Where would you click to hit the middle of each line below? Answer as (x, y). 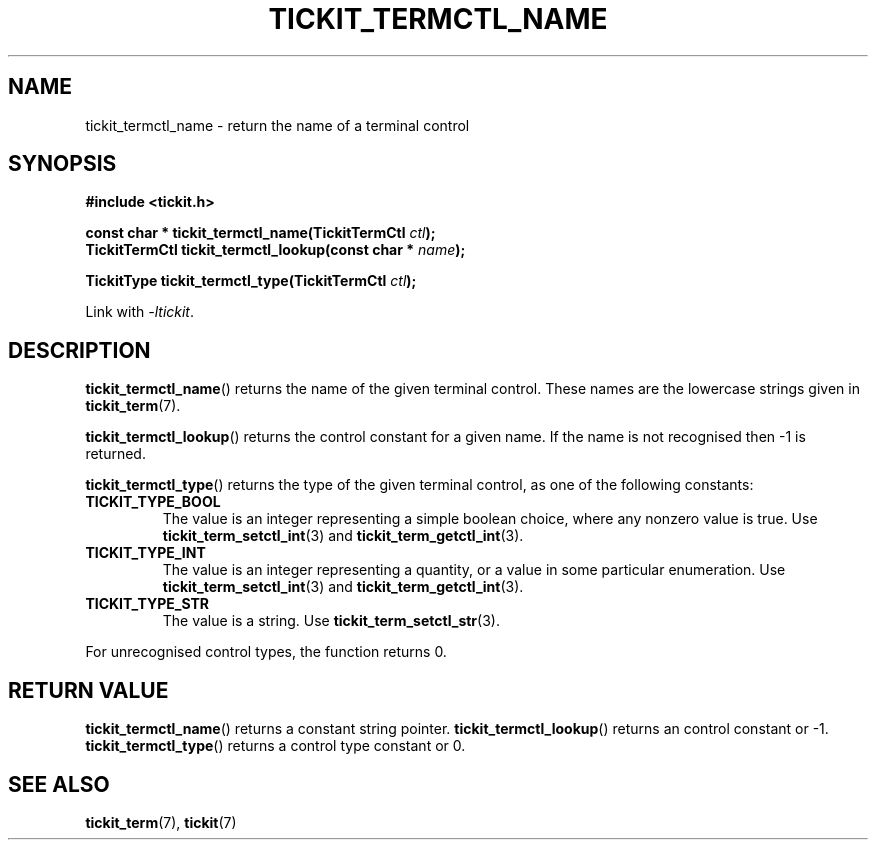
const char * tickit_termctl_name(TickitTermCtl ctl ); (260, 233)
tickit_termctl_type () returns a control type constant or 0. (275, 746)
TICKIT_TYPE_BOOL (153, 502)
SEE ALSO (59, 784)
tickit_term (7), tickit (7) (161, 822)
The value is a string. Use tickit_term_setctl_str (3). (331, 621)
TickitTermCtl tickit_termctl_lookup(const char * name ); (275, 250)
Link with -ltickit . (140, 312)
